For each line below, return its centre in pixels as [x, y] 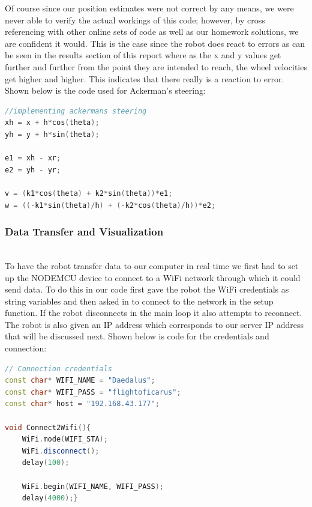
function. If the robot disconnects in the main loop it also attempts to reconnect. [154, 313]
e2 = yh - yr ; [33, 170]
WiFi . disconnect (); [61, 451]
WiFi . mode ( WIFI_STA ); [65, 439]
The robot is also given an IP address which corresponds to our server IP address [154, 324]
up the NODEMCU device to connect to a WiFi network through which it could [153, 277]
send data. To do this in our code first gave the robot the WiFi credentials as [147, 289]
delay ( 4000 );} [50, 498]
